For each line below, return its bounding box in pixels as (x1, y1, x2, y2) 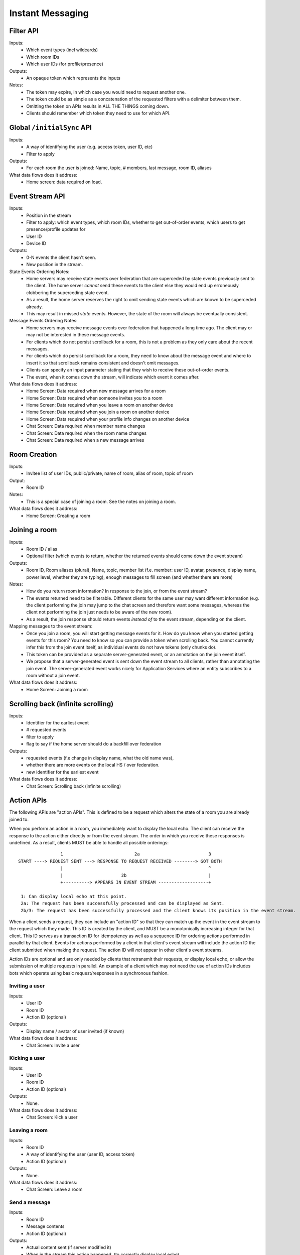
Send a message (9, 1199, 51, 1206)
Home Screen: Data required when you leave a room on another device (26, 402, 173, 408)
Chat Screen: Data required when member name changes (26, 423, 145, 429)
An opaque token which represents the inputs (26, 75, 120, 81)
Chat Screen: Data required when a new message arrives (26, 437, 144, 443)
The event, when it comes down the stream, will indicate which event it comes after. (26, 374, 200, 380)
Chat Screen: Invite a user (26, 1042, 80, 1048)
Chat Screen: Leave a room (26, 1186, 83, 1192)
